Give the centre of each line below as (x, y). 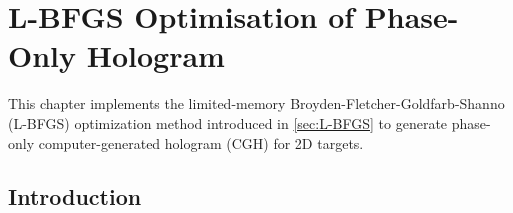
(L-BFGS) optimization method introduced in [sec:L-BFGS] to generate (228, 122)
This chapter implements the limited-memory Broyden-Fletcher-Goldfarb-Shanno (256, 103)
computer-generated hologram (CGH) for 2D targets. (201, 142)
